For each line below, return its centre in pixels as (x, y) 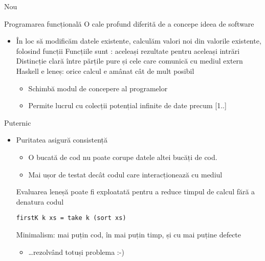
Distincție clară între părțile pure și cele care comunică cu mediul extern (129, 61)
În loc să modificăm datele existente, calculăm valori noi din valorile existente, (139, 41)
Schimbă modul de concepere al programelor (98, 88)
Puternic (18, 122)
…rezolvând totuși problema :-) (76, 252)
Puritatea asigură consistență (62, 140)
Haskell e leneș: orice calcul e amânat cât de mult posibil (105, 71)
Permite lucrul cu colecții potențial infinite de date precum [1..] (127, 105)
